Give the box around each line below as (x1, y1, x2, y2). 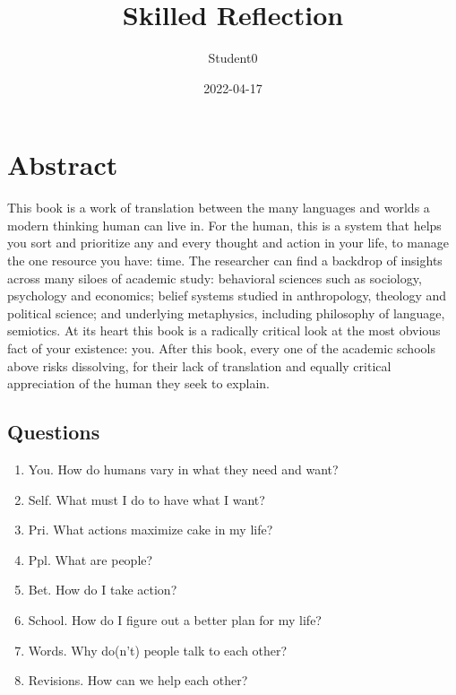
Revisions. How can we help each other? (28, 671, 248, 690)
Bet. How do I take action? (28, 580, 177, 599)
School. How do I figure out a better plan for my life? (28, 610, 322, 629)
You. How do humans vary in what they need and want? (28, 459, 339, 478)
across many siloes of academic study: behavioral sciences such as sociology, (7, 268, 422, 287)
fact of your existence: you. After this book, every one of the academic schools (7, 339, 435, 357)
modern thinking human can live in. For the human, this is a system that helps (7, 215, 442, 234)
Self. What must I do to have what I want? (28, 490, 265, 508)
